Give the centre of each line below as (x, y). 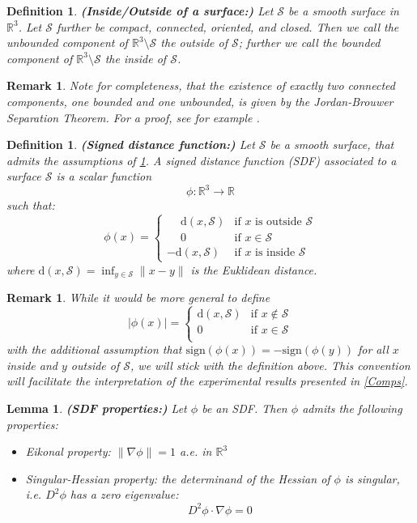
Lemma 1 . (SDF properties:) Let (97, 408)
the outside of (194, 43)
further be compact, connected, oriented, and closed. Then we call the (228, 26)
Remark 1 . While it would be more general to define (138, 298)
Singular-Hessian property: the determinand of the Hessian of (178, 478)
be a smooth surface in (344, 11)
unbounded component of (67, 43)
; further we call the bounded (309, 43)
